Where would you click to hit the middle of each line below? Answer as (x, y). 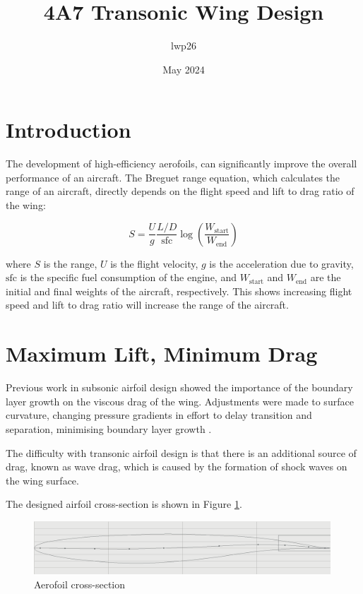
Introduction (69, 130)
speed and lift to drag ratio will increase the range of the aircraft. (147, 305)
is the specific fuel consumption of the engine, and (128, 277)
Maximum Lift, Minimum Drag (162, 354)
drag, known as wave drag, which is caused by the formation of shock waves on (177, 467)
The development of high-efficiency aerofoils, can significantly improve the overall (181, 164)
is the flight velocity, (154, 263)
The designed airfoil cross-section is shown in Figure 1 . (124, 504)
